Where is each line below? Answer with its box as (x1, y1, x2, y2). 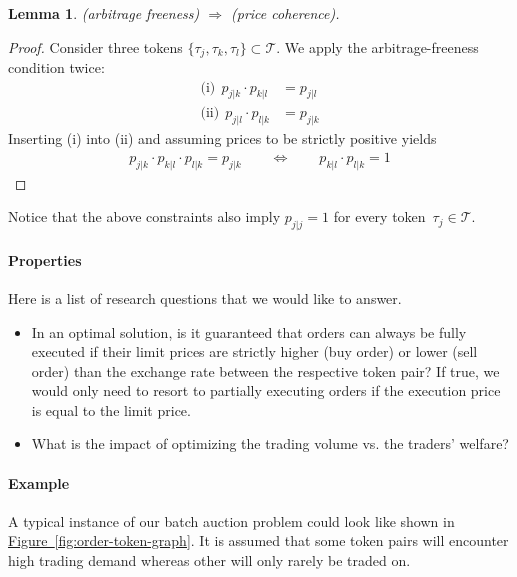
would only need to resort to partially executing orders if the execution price (31, 380, 501, 401)
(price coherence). (231, 3, 340, 23)
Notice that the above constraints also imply (8, 206, 281, 227)
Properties (8, 249, 82, 270)
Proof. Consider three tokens (8, 36, 183, 57)
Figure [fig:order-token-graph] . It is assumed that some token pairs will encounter (8, 530, 509, 551)
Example (8, 472, 70, 493)
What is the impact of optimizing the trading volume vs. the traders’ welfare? (31, 433, 509, 454)
